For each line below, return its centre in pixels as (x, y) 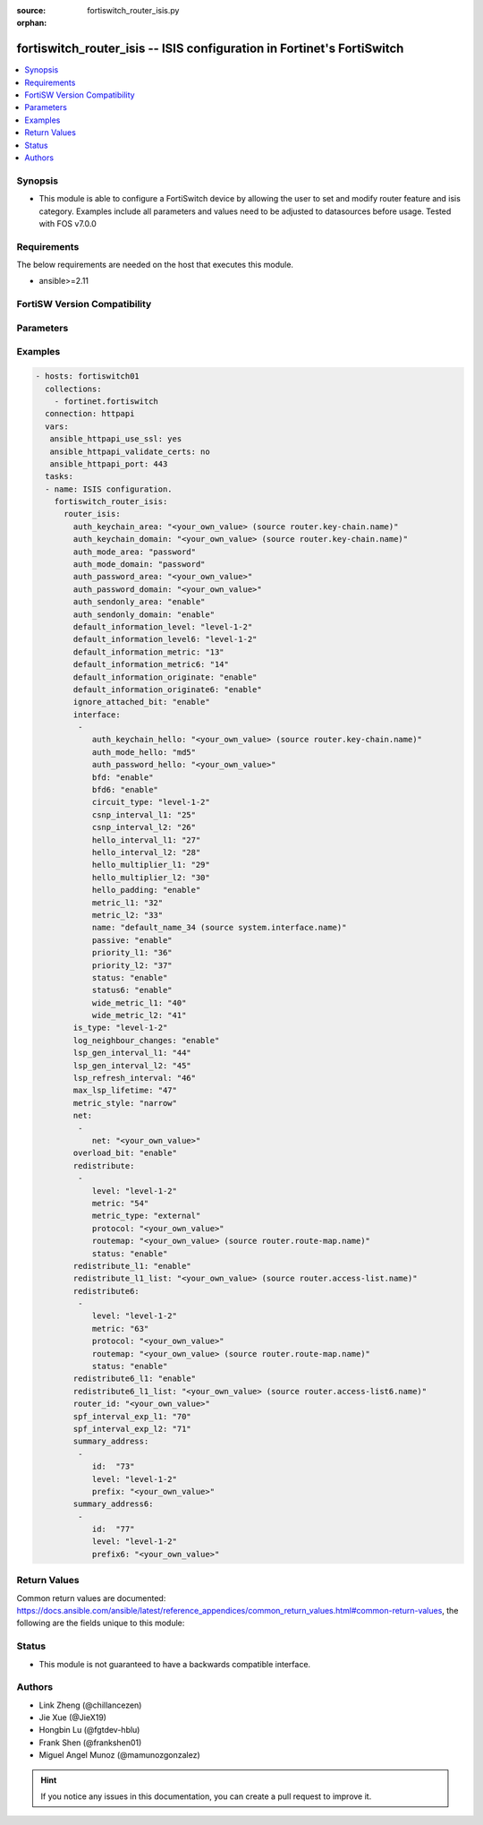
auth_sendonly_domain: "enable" (144, 614)
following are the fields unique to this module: (101, 1623)
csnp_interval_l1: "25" (144, 814)
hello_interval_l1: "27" (146, 840)
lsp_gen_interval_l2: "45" (132, 1065)
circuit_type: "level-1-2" (151, 802)
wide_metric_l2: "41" (139, 1015)
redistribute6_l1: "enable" (135, 1379)
